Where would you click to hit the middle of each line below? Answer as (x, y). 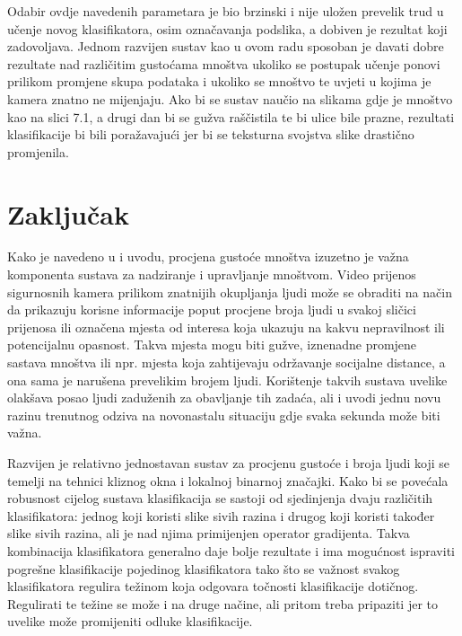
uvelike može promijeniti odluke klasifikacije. (130, 621)
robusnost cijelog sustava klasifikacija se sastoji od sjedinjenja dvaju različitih (220, 498)
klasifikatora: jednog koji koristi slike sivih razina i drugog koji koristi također (221, 515)
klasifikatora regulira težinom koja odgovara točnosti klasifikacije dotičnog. (213, 586)
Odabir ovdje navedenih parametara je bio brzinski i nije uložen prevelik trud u (226, 11)
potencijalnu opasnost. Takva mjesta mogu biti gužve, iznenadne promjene (212, 344)
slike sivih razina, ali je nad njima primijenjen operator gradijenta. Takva (209, 533)
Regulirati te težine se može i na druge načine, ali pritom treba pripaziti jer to (222, 603)
